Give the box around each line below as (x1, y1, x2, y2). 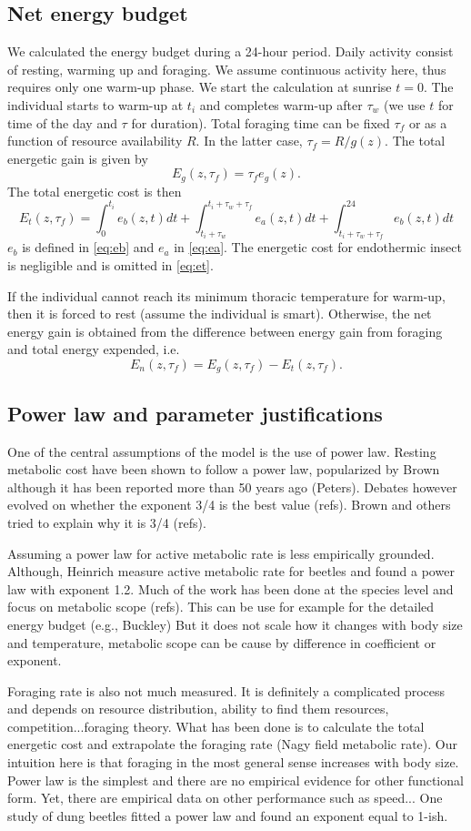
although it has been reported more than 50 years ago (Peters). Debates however (7, 477, 457, 496)
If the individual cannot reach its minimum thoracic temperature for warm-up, (7, 286, 446, 305)
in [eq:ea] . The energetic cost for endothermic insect (174, 238, 462, 257)
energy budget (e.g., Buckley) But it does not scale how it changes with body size (7, 614, 463, 633)
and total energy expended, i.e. (7, 339, 180, 359)
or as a (408, 113, 447, 132)
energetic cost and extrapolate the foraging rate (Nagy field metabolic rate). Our (7, 735, 457, 754)
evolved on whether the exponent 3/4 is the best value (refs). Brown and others (7, 495, 451, 514)
